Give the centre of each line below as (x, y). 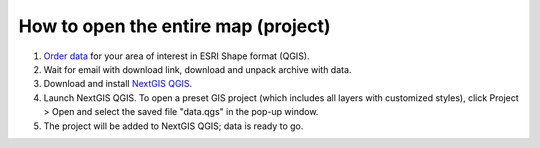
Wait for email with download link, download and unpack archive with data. (197, 69)
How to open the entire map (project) (174, 26)
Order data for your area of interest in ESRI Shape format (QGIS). (176, 56)
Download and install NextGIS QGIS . (118, 84)
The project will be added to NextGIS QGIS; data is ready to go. (173, 126)
